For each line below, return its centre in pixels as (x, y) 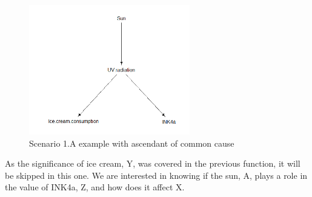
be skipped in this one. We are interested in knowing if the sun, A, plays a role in (156, 175)
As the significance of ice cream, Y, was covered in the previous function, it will (153, 163)
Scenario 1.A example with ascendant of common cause (132, 143)
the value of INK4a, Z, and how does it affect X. (95, 187)
